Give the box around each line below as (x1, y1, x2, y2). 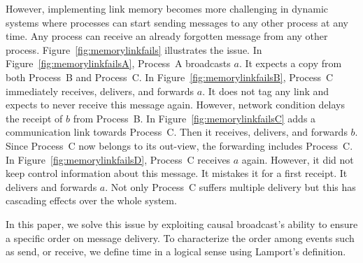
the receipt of (6, 111, 63, 125)
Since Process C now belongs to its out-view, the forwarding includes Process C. (6, 138, 353, 152)
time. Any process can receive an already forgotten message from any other (6, 29, 328, 43)
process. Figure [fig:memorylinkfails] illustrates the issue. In (6, 42, 262, 57)
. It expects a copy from (239, 56, 342, 71)
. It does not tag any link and (202, 83, 329, 98)
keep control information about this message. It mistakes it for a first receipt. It (6, 166, 348, 180)
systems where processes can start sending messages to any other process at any (6, 15, 348, 29)
